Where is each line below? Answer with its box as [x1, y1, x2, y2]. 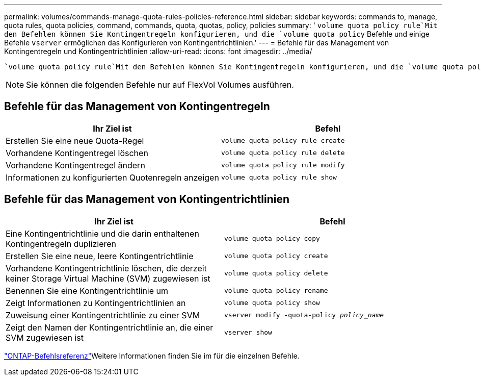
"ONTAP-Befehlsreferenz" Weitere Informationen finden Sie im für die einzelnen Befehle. [4, 351, 300, 360]
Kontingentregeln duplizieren [6, 238, 116, 249]
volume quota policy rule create [221, 137, 345, 145]
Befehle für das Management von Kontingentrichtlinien [4, 193, 289, 206]
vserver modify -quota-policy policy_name [224, 311, 384, 319]
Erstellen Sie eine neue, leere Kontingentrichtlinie [6, 250, 194, 261]
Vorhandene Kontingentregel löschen [6, 147, 148, 158]
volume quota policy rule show [221, 173, 337, 182]
